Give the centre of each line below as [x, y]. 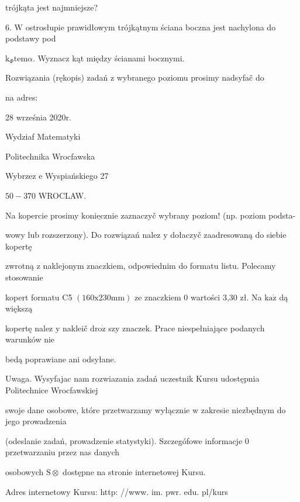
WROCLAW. [62, 195]
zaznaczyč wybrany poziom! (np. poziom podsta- [208, 215]
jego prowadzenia [36, 421]
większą [19, 308]
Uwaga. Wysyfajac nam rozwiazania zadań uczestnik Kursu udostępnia [132, 378]
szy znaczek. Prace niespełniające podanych [187, 328]
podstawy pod [31, 38]
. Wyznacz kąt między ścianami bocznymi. [109, 58]
